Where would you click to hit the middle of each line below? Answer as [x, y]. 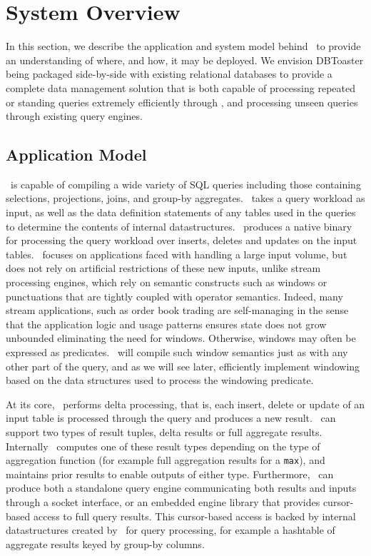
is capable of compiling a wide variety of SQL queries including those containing [185, 184]
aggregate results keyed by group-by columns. [105, 544]
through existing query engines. [74, 116]
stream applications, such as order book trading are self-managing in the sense [177, 310]
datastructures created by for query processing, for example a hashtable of [171, 530]
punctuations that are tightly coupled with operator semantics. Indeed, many [174, 296]
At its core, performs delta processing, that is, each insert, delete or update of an [185, 404]
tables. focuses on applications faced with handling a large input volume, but [177, 254]
